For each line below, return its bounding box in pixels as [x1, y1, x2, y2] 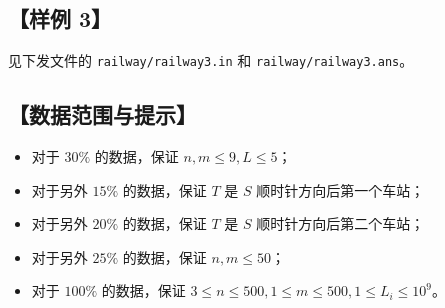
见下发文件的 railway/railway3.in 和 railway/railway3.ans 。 [8, 50, 414, 71]
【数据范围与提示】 [8, 99, 197, 130]
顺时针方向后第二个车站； [256, 213, 425, 234]
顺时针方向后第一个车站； [256, 179, 425, 200]
